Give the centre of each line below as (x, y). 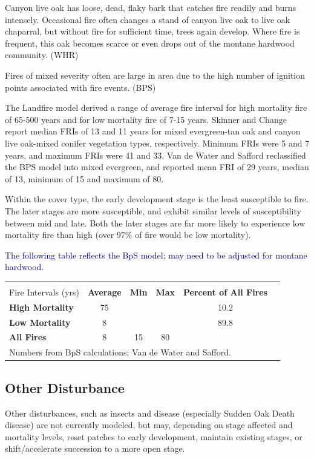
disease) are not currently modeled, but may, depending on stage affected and (149, 425)
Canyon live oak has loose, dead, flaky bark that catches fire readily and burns (151, 7)
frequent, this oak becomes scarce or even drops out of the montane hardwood (150, 43)
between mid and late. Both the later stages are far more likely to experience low (155, 223)
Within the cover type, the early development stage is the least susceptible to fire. (157, 199)
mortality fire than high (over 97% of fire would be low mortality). (128, 235)
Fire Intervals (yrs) (44, 292)
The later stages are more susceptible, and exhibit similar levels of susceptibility (153, 210)
